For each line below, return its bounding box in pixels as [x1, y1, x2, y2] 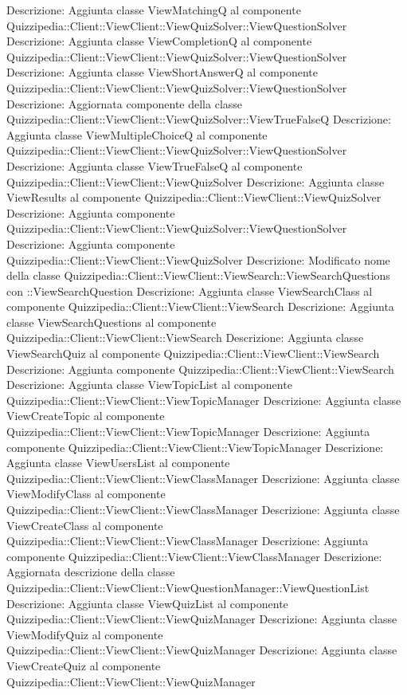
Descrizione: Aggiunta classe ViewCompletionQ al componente [6, 33, 312, 49]
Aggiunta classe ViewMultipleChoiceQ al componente [6, 126, 268, 143]
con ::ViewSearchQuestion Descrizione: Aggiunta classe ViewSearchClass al [6, 282, 373, 299]
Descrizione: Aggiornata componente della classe [6, 95, 243, 112]
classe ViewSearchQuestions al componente [6, 313, 217, 330]
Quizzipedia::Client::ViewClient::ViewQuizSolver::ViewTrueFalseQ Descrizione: [6, 111, 391, 128]
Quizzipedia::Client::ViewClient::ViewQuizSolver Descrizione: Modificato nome [6, 251, 390, 268]
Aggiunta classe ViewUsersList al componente [6, 454, 230, 471]
